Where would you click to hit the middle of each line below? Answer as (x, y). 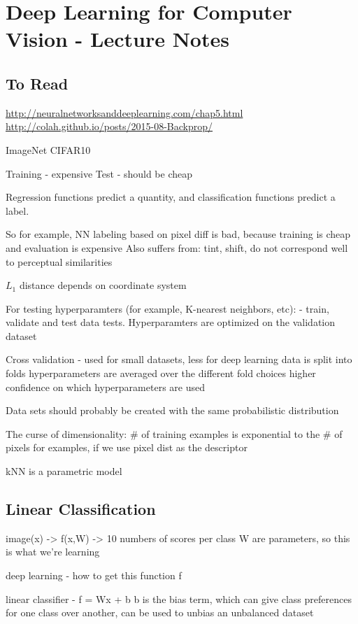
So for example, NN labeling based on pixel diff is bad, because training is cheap (178, 234)
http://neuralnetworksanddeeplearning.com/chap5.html (124, 112)
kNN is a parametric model (64, 471)
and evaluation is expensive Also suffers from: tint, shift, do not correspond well (177, 247)
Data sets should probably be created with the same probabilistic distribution (172, 410)
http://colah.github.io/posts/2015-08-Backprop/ (109, 126)
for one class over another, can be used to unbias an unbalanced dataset (160, 612)
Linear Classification (81, 509)
